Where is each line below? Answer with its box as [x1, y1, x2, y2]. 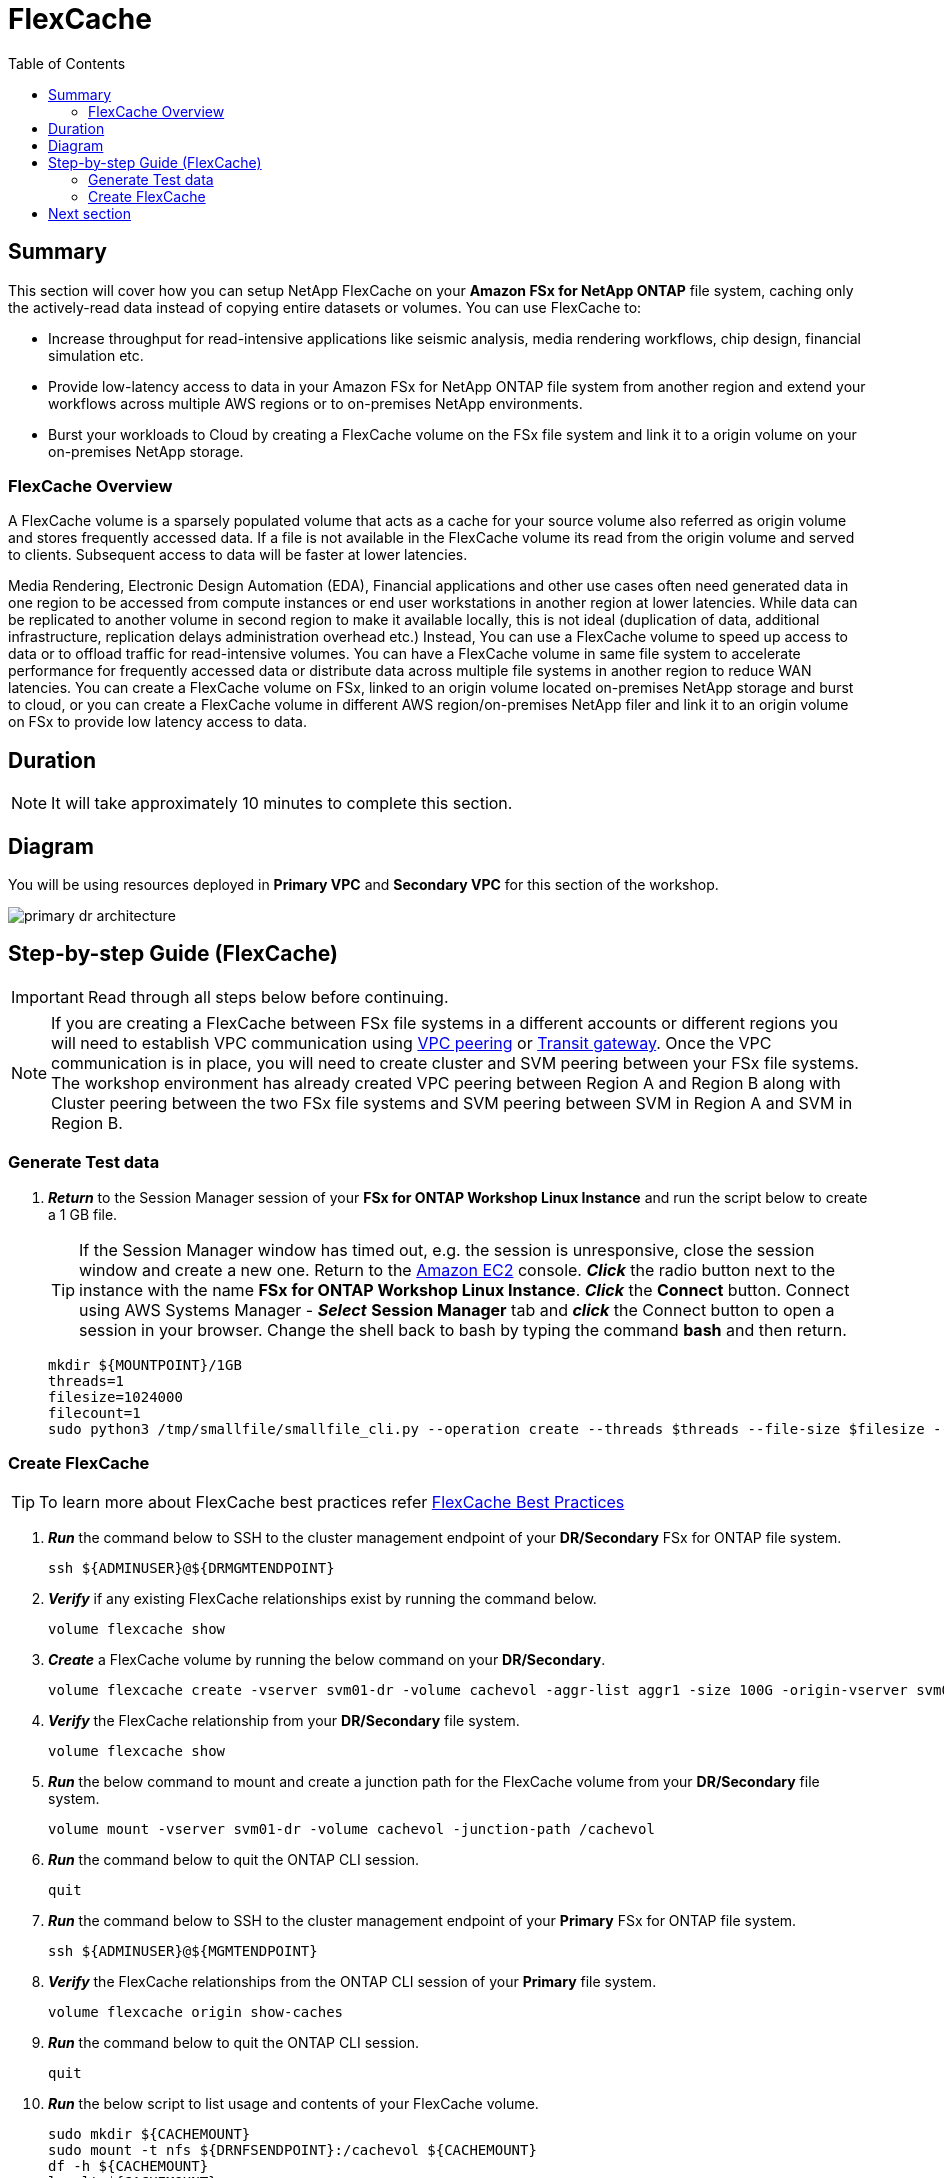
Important [11, 986, 84, 1007]
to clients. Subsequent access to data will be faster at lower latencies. [8, 546, 468, 564]
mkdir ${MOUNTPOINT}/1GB [48, 1356, 242, 1373]
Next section [48, 204, 132, 222]
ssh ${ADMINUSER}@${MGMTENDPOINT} [48, 1943, 318, 1960]
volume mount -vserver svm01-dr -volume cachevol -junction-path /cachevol [48, 1821, 655, 1838]
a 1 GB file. [48, 1205, 118, 1223]
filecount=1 [48, 1404, 141, 1421]
